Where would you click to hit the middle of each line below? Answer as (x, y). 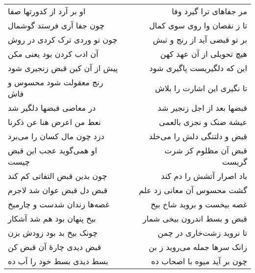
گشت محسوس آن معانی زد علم (193, 190)
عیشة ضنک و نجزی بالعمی (203, 122)
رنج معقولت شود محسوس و (56, 82)
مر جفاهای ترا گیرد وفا (209, 11)
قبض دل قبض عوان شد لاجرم (58, 190)
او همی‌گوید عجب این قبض (52, 150)
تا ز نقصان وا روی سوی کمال (198, 25)
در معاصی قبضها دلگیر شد (52, 108)
